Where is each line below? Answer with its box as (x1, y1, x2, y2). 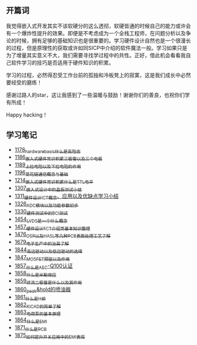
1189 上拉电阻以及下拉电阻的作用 (14, 161, 81, 170)
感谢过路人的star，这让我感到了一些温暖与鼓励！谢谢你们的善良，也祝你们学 (6, 91, 191, 98)
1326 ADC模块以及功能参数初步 (14, 200, 79, 209)
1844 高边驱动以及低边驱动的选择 (14, 246, 83, 254)
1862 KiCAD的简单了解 (14, 301, 62, 310)
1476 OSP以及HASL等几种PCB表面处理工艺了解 (14, 231, 111, 239)
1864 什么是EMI (14, 316, 47, 324)
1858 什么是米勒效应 (14, 270, 57, 278)
